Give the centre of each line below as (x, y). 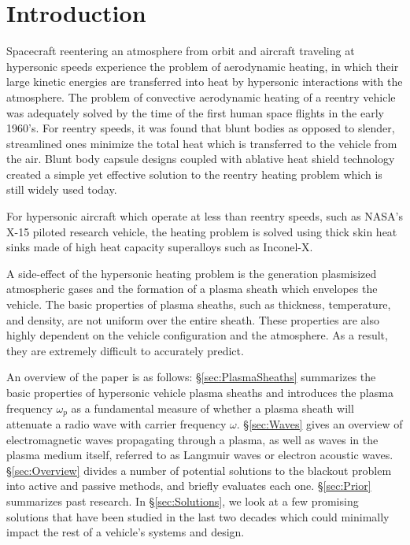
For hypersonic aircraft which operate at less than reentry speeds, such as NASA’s (205, 216)
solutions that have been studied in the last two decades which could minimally (198, 516)
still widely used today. (62, 189)
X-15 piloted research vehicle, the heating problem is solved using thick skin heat (202, 231)
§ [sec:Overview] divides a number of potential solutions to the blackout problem (199, 470)
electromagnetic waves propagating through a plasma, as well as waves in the (192, 439)
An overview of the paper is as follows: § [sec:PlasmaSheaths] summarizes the (191, 377)
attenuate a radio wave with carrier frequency (116, 424)
